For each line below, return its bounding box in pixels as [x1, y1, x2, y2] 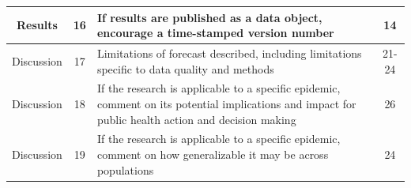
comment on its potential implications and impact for [96, 95, 356, 111]
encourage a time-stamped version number [96, 24, 334, 41]
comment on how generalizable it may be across [96, 146, 329, 162]
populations [96, 161, 154, 178]
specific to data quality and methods [96, 60, 274, 77]
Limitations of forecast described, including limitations [96, 44, 362, 61]
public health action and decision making [96, 111, 296, 127]
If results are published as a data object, [96, 9, 322, 25]
